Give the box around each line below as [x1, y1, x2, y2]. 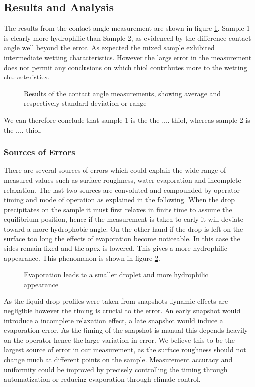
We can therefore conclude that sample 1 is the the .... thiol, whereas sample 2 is [4, 114, 250, 125]
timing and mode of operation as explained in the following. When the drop [4, 194, 235, 205]
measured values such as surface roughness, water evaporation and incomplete [4, 174, 241, 185]
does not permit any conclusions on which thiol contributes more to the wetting [4, 62, 247, 72]
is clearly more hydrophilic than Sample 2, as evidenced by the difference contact [4, 32, 251, 43]
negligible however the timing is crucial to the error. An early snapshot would [4, 306, 241, 316]
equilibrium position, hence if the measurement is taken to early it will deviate [4, 214, 244, 224]
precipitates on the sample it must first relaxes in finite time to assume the [4, 204, 232, 214]
